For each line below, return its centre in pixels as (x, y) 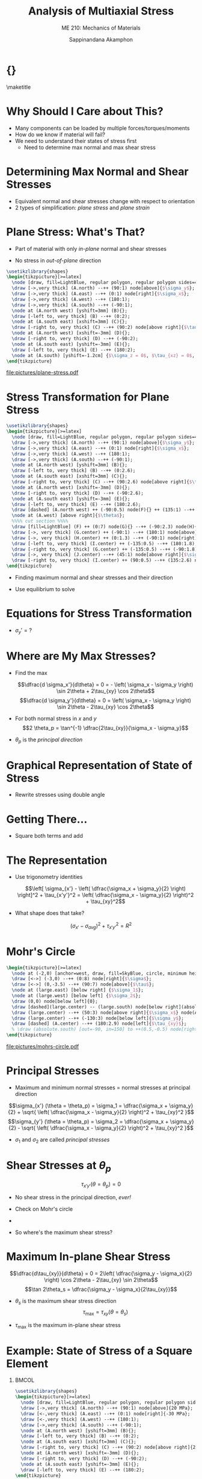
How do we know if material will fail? (60, 135)
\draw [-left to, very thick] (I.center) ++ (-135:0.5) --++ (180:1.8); (105, 543)
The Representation (57, 860)
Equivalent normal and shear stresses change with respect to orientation (105, 201)
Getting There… (47, 819)
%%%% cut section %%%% (40, 521)
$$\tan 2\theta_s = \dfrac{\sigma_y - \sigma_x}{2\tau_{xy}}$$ (101, 1290)
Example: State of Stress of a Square (99, 1351)
